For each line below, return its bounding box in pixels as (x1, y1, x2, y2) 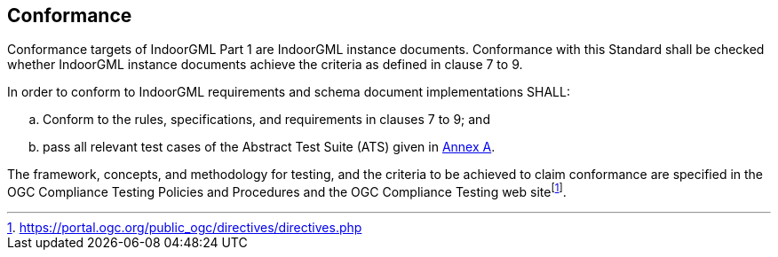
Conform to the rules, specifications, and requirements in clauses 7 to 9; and (43, 112, 490, 128)
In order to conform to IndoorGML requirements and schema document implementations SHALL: (7, 84, 570, 100)
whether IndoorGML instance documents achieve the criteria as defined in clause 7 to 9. (7, 57, 523, 73)
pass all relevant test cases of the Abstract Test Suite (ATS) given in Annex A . (43, 139, 496, 155)
